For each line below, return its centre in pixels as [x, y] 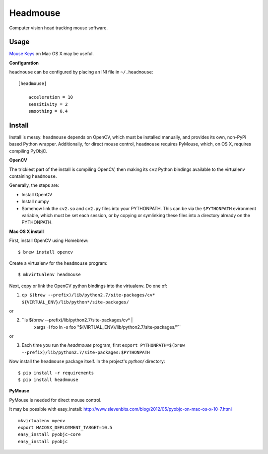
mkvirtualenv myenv [42, 420]
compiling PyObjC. [28, 151]
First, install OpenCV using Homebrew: [49, 240]
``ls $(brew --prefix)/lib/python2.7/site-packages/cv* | [77, 320]
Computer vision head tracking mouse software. [58, 28]
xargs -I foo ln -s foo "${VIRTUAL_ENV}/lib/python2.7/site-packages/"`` [107, 327]
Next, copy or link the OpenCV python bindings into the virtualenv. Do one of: [88, 286]
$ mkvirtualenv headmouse [50, 275]
